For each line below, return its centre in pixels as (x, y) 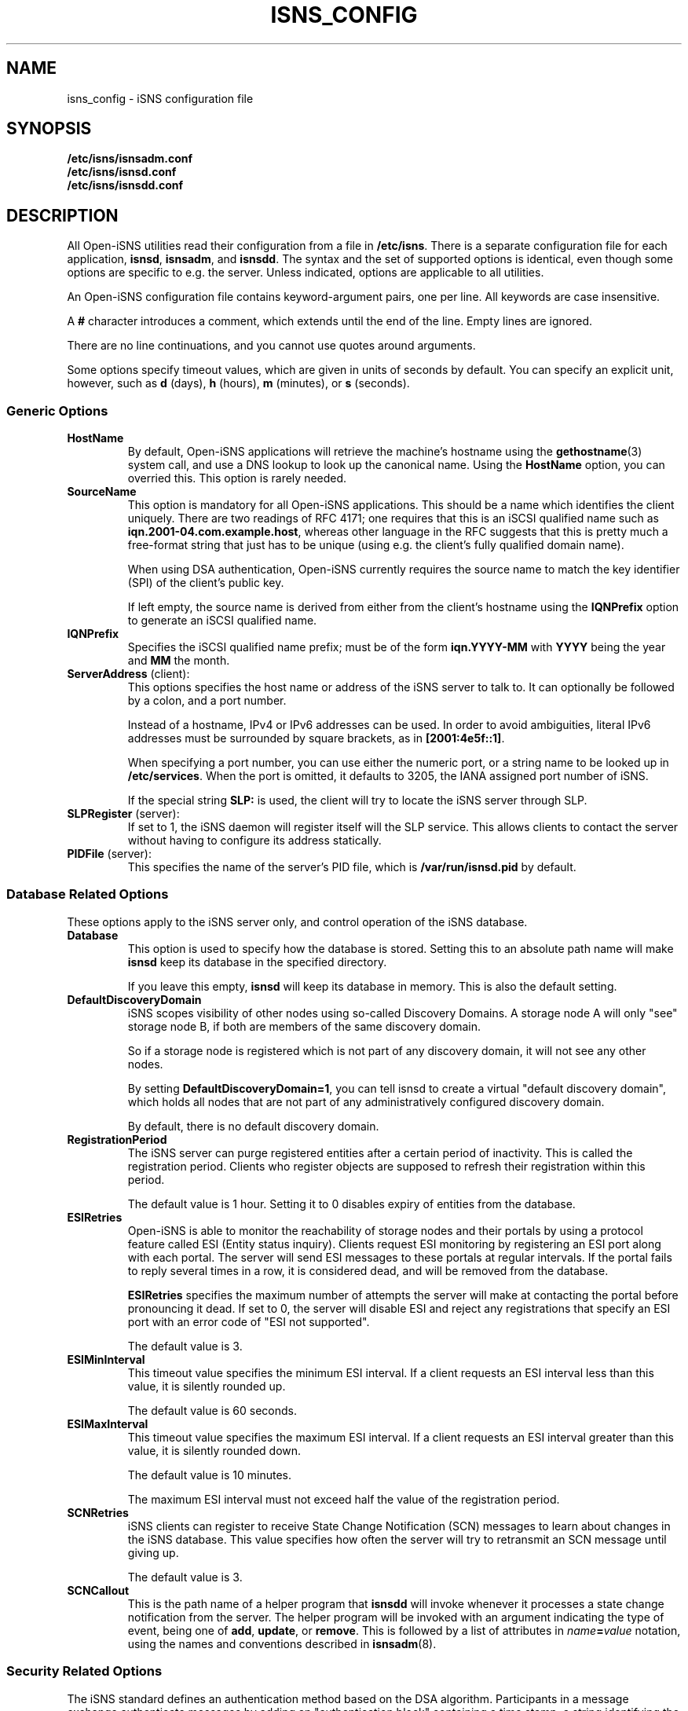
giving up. (153, 1552)
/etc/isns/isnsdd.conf (125, 185)
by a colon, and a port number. (207, 701)
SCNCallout (98, 1590)
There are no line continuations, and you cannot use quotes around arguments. (271, 346)
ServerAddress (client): (128, 674)
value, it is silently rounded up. (207, 1386)
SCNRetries (98, 1512)
